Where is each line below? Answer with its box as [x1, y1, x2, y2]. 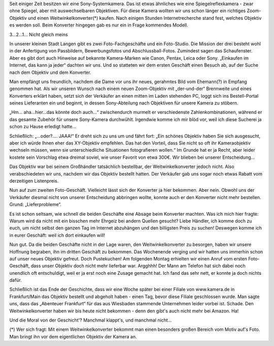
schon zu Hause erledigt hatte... [9, 124, 76, 130]
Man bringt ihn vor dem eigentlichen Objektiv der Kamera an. [9, 333, 137, 339]
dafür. [9, 277, 22, 283]
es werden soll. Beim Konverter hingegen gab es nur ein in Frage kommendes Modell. [9, 22, 188, 28]
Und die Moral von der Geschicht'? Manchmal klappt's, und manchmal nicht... [9, 317, 172, 323]
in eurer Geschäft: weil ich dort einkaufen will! [9, 232, 105, 238]
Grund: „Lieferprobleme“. [9, 201, 62, 208]
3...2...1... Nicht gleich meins [9, 31, 68, 38]
